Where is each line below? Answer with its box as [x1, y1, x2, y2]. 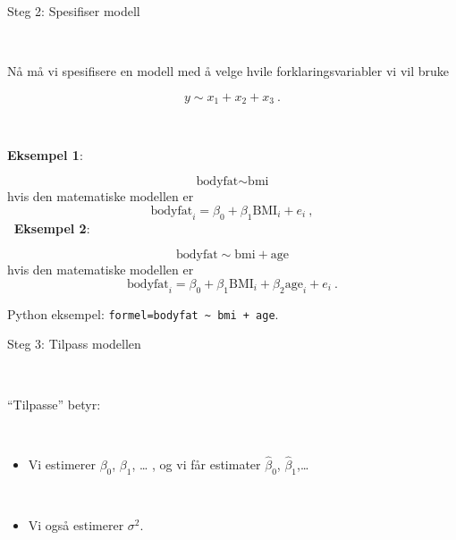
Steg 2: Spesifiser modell [7, 2, 140, 20]
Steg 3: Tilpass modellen [7, 334, 141, 353]
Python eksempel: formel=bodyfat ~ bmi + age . [7, 304, 279, 323]
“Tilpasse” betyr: [7, 394, 101, 413]
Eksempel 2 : [13, 218, 90, 237]
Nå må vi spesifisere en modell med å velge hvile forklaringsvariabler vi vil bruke [7, 62, 450, 80]
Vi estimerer [28, 455, 96, 474]
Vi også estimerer [28, 516, 124, 535]
